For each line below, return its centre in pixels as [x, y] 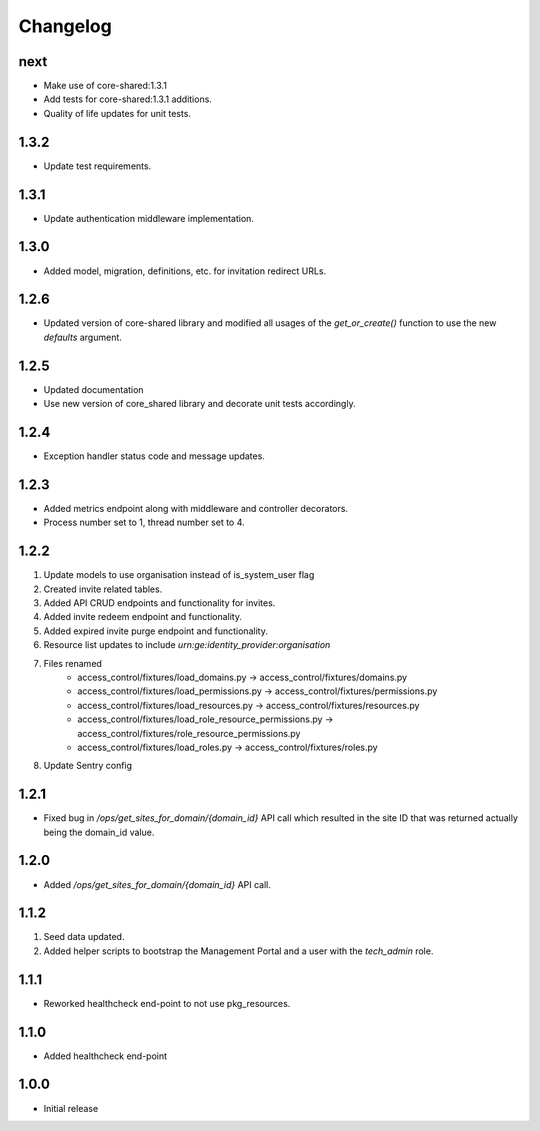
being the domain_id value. [99, 832]
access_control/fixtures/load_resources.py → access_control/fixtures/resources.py [248, 705]
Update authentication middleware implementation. [149, 218]
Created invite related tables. [103, 589]
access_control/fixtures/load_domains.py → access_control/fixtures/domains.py [242, 677]
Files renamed [72, 663]
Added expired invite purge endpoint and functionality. [156, 631]
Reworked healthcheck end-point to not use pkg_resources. [167, 1003]
